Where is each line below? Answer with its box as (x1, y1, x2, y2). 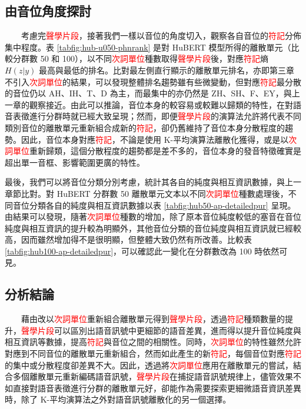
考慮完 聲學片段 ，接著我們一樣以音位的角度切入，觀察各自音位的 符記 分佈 (21, 29, 301, 42)
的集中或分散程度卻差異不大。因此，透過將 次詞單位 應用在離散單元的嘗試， (5, 358, 293, 371)
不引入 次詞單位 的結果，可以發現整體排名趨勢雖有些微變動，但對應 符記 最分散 (5, 75, 301, 88)
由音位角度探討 (5, 2, 91, 20)
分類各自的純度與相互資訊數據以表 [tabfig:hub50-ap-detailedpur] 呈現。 (29, 199, 296, 211)
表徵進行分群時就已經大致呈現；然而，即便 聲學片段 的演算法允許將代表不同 (12, 110, 301, 122)
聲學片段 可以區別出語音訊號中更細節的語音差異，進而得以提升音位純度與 (21, 324, 301, 336)
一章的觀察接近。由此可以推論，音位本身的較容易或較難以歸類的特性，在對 (5, 98, 293, 110)
